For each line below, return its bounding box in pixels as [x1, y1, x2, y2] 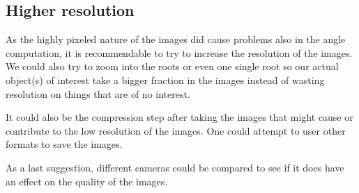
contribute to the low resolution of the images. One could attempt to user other [6, 123, 346, 137]
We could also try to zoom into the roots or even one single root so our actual [6, 59, 339, 74]
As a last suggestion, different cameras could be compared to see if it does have [6, 160, 344, 174]
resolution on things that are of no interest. [6, 86, 190, 101]
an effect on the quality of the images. [6, 174, 168, 188]
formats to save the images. [6, 137, 123, 151]
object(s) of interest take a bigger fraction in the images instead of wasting [6, 72, 325, 87]
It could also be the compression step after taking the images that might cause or [6, 110, 353, 124]
